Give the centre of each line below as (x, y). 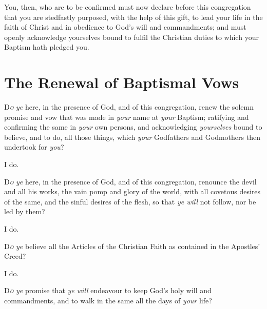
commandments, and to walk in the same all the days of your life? (108, 300)
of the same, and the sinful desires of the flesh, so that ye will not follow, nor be (130, 201)
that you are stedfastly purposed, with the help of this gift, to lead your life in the (133, 17)
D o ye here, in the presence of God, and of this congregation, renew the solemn (129, 107)
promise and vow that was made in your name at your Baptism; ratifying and (127, 117)
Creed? (15, 256)
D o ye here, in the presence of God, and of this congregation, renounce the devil (130, 181)
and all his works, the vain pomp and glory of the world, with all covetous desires (132, 191)
